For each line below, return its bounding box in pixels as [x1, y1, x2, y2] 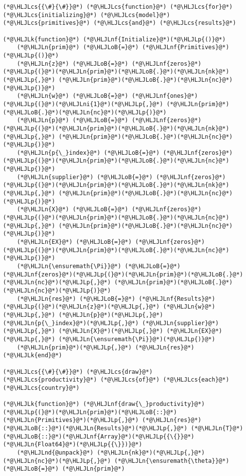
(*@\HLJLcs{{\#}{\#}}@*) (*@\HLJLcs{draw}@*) [3, 368, 153, 375]
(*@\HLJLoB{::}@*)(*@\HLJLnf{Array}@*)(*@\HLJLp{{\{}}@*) [3, 433, 194, 440]
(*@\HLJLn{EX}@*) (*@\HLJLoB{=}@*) [17, 238, 132, 246]
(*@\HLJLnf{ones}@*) [131, 92, 198, 100]
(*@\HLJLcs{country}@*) [3, 384, 80, 391]
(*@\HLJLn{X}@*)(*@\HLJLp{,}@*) [58, 328, 163, 335]
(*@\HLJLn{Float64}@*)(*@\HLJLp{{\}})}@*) [3, 441, 142, 448]
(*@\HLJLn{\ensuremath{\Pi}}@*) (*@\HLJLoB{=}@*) [17, 263, 181, 270]
